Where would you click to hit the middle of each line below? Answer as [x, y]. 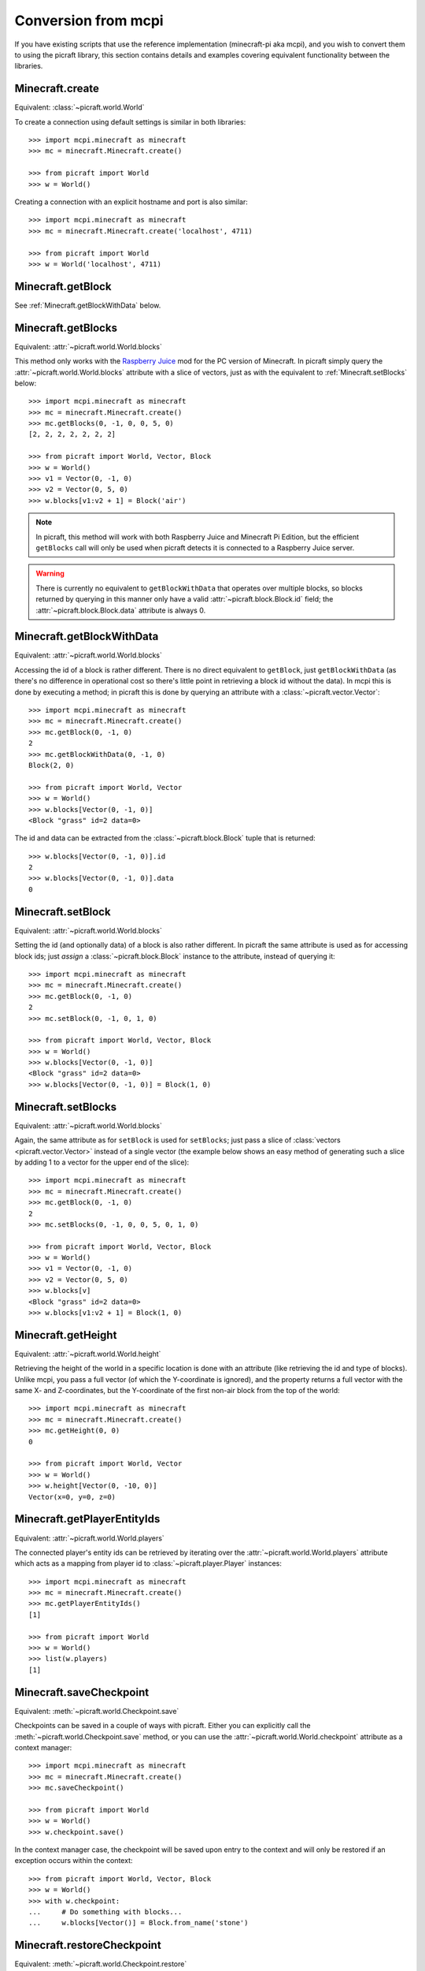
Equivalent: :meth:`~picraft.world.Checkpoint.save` [97, 1711]
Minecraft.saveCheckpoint [82, 1692]
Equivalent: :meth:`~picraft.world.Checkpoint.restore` [101, 1964]
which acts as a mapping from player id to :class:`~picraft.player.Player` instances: [148, 1563]
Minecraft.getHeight [66, 1335]
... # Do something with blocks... [105, 1911]
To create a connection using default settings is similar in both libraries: [130, 121]
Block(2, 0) [52, 765]
